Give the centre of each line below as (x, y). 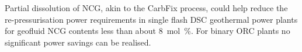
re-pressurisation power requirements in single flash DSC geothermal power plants (151, 19)
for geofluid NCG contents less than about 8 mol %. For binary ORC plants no (147, 31)
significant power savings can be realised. (78, 42)
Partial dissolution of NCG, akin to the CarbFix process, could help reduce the (146, 8)
